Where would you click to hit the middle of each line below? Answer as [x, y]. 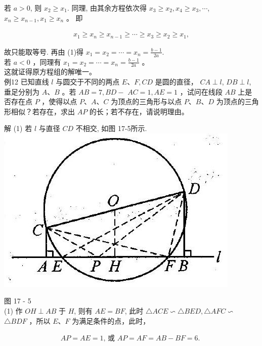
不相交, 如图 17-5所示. [111, 128]
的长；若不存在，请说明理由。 [139, 111]
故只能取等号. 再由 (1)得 [44, 51]
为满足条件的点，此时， [111, 320]
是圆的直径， [176, 81]
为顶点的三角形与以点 [146, 101]
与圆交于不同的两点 [88, 81]
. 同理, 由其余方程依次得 [107, 8]
